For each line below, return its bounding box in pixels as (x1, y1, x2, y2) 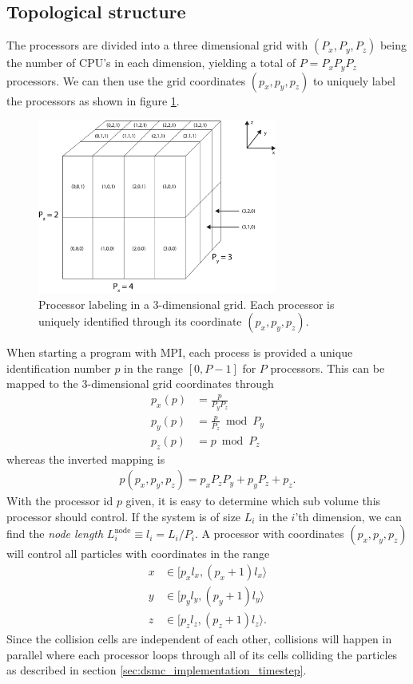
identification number (6, 359, 111, 376)
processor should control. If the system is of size (6, 508, 241, 524)
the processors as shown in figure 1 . (6, 92, 180, 109)
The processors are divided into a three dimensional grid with (6, 37, 308, 53)
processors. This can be (270, 359, 385, 376)
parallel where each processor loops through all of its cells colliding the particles (6, 646, 398, 662)
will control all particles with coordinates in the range (6, 545, 270, 562)
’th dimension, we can (295, 508, 402, 524)
